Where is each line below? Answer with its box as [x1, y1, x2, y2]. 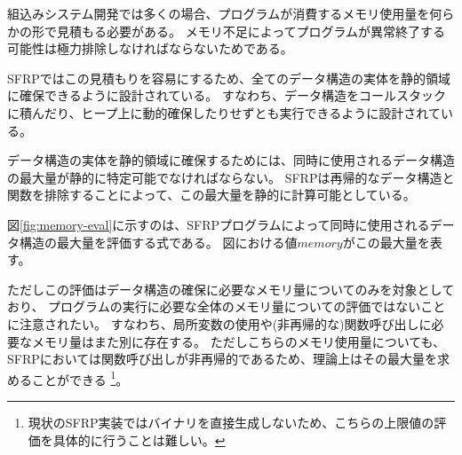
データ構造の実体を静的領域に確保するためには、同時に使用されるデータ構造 [7, 151, 455, 169]
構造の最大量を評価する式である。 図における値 [19, 232, 298, 251]
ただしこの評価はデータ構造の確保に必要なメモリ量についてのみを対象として [7, 279, 455, 298]
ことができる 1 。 [31, 367, 129, 388]
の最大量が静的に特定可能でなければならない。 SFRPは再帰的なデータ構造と [7, 168, 455, 186]
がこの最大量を [342, 232, 430, 251]
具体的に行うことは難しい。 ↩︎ [52, 430, 226, 449]
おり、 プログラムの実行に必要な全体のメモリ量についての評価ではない [7, 297, 421, 316]
